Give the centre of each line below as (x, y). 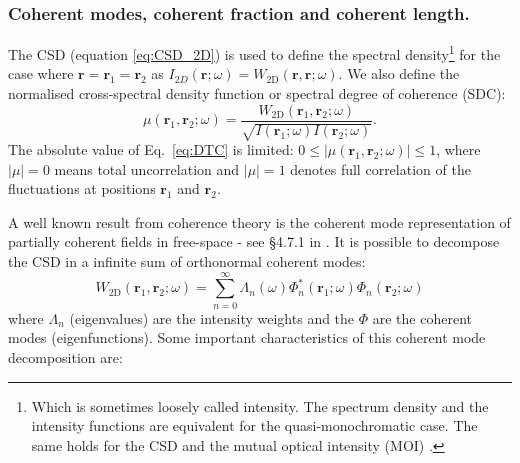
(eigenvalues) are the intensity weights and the (212, 317)
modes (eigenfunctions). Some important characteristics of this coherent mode (247, 337)
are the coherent (422, 317)
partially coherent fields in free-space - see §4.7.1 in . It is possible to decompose (254, 241)
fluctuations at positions (82, 188)
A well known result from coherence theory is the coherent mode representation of (259, 221)
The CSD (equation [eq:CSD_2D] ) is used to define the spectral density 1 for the (254, 52)
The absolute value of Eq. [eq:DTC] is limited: (151, 149)
